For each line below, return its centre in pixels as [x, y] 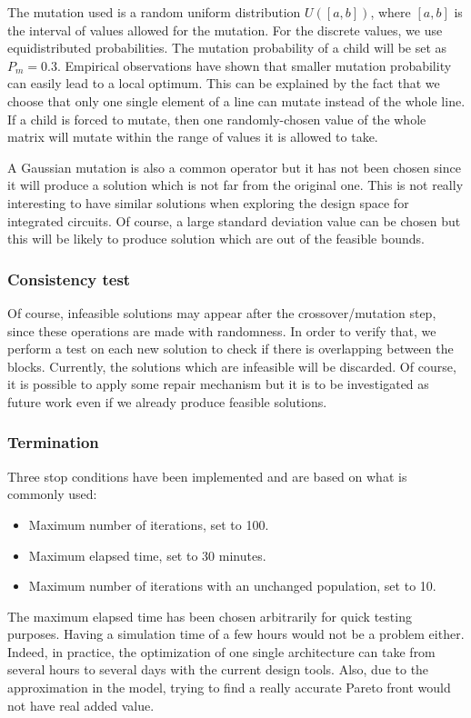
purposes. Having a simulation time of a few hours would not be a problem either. [236, 634]
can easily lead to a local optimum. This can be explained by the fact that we [224, 83]
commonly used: [52, 494]
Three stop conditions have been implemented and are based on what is [207, 476]
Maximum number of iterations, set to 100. [149, 524]
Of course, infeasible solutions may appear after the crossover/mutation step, [222, 312]
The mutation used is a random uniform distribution [154, 12]
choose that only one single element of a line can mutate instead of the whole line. [236, 100]
